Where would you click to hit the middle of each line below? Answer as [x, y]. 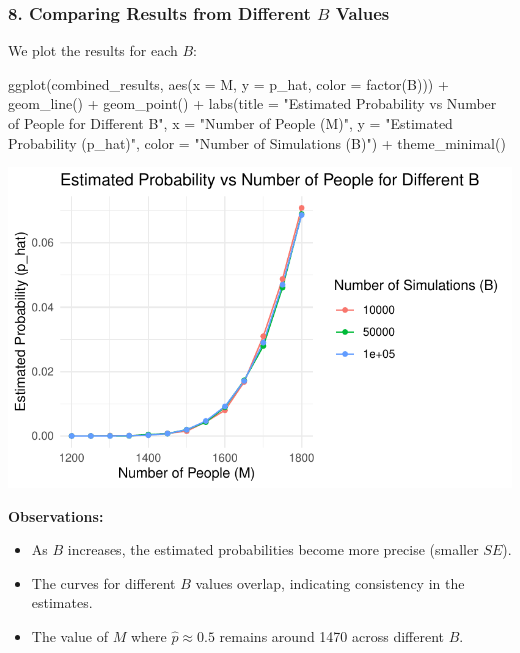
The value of [70, 635]
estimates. [62, 602]
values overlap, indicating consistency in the [330, 582]
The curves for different [103, 582]
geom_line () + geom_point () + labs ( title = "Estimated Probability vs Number [252, 103]
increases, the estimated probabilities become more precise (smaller [273, 549]
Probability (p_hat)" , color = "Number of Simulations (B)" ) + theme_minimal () [257, 142]
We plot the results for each [93, 50]
